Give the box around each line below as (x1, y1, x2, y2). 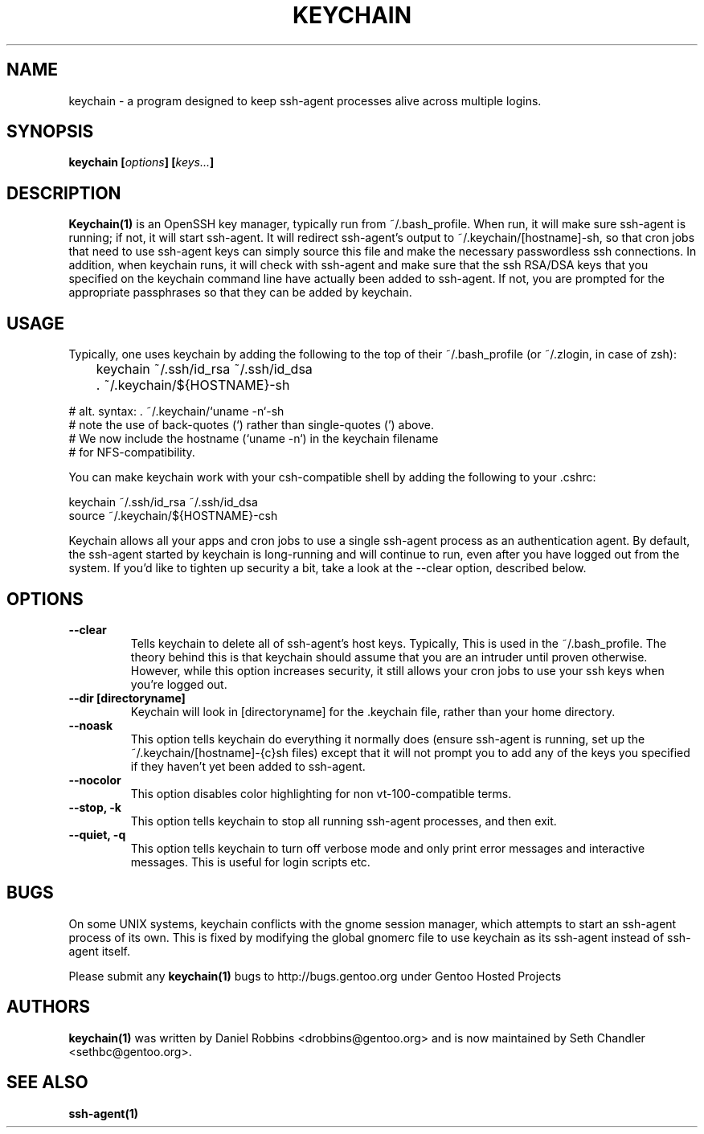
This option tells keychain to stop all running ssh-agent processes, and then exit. (130, 813, 557, 828)
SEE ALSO (6, 1072, 88, 1093)
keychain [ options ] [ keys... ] (68, 155, 215, 170)
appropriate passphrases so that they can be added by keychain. (68, 285, 412, 300)
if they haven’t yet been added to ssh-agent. (130, 759, 366, 773)
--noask (68, 718, 113, 732)
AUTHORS (6, 997, 91, 1017)
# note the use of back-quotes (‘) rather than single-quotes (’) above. (68, 418, 434, 432)
